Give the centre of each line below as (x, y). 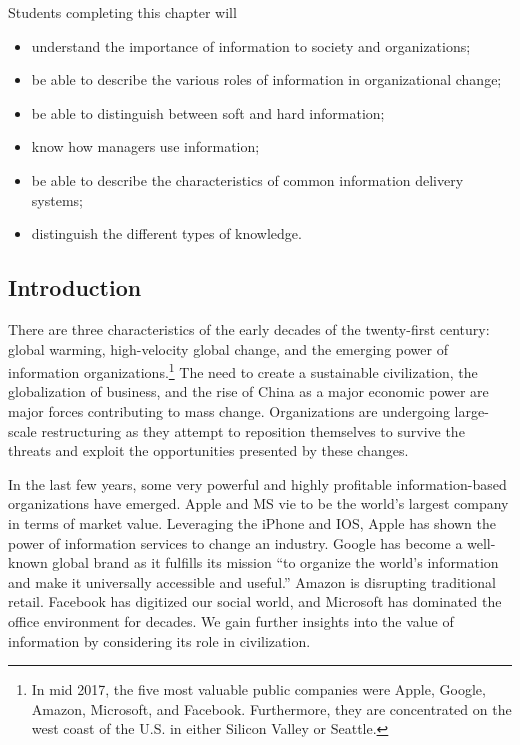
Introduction (75, 287)
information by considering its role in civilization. (159, 640)
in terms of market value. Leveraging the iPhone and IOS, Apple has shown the (252, 522)
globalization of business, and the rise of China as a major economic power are (248, 391)
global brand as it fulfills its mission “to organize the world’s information (275, 562)
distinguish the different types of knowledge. (166, 233)
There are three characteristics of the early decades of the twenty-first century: (249, 328)
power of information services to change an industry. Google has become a (235, 542)
